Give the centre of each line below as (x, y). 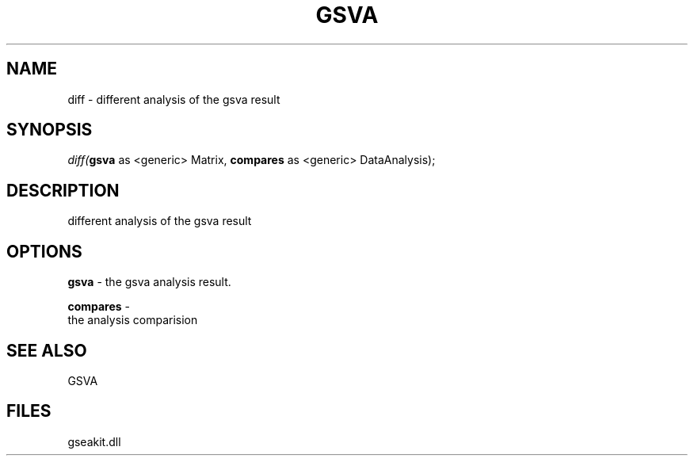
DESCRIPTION (63, 190)
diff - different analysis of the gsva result (174, 99)
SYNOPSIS (50, 130)
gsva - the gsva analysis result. (149, 282)
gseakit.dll (94, 441)
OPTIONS (44, 251)
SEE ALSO (47, 350)
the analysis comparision (133, 320)
